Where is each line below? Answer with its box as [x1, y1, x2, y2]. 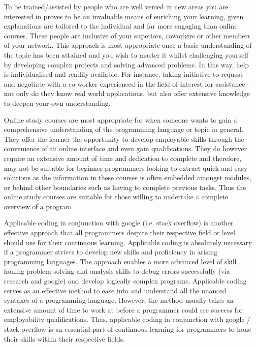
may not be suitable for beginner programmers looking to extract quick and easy [4, 162, 248, 173]
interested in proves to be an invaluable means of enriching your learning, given [4, 11, 244, 21]
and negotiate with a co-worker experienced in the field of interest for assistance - [4, 78, 250, 89]
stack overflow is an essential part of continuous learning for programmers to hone [4, 324, 251, 334]
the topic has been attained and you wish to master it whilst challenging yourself [4, 49, 249, 60]
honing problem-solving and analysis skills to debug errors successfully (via [4, 266, 230, 276]
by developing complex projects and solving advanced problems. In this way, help [4, 59, 249, 69]
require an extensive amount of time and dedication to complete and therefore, [4, 153, 242, 163]
